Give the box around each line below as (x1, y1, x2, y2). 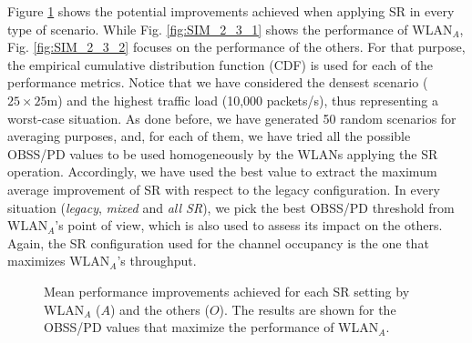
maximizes (7, 251, 66, 270)
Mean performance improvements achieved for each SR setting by (44, 281, 410, 300)
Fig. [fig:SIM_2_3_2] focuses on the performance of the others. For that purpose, (7, 37, 466, 56)
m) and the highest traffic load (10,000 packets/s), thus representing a (46, 90, 438, 109)
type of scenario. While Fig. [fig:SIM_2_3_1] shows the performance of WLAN (7, 19, 453, 38)
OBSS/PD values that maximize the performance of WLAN (44, 318, 379, 337)
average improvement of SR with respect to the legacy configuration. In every (7, 179, 440, 198)
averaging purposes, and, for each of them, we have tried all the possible (7, 126, 411, 146)
